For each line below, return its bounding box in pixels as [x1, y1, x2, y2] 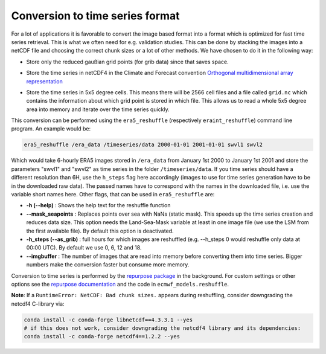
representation [26, 77, 63, 85]
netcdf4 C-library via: [11, 300, 65, 307]
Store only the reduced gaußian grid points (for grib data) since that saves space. [26, 58, 229, 65]
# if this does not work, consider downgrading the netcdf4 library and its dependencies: [24, 325, 301, 332]
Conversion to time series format [11, 9, 181, 22]
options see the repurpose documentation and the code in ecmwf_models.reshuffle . [11, 280, 229, 288]
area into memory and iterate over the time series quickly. [26, 106, 170, 113]
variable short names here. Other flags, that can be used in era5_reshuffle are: [11, 190, 215, 198]
